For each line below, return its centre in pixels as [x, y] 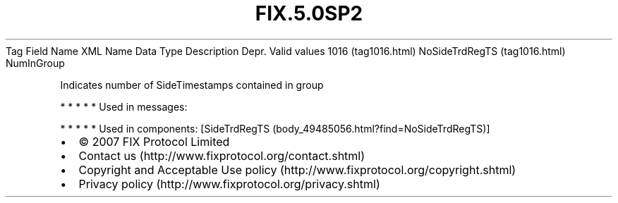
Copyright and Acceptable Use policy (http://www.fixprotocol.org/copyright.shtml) [297, 170]
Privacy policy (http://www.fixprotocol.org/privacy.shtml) [229, 184]
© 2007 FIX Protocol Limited [154, 141]
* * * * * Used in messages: [124, 106]
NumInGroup [35, 63]
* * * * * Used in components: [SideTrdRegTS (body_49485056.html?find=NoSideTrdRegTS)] [275, 128]
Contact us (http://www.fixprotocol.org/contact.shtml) [222, 155]
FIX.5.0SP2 [309, 13]
